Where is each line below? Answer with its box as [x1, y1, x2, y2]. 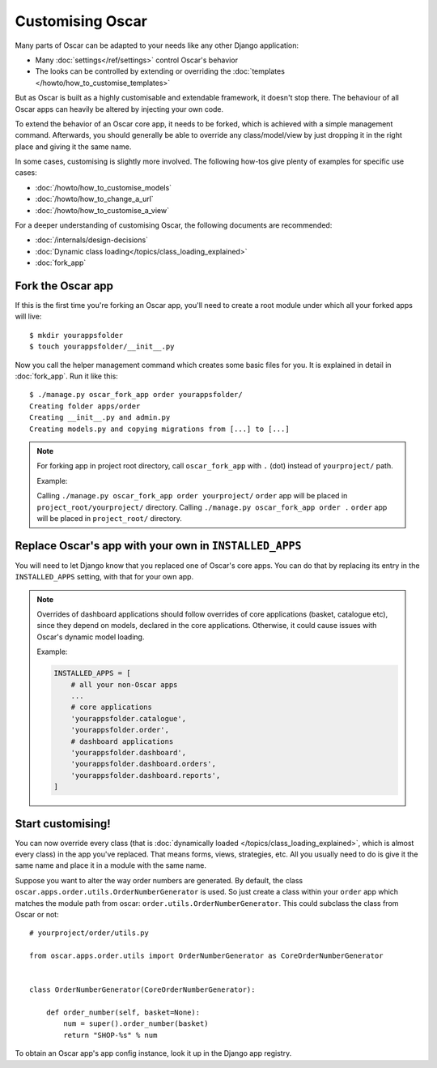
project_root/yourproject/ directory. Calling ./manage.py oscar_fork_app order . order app [36, 502, 388, 512]
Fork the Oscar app [15, 280, 113, 293]
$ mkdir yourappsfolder [29, 331, 124, 340]
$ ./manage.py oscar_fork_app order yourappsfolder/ [29, 390, 243, 399]
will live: [15, 312, 42, 322]
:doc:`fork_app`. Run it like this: [15, 371, 119, 381]
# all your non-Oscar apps [70, 680, 178, 689]
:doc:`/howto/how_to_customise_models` [35, 182, 172, 192]
